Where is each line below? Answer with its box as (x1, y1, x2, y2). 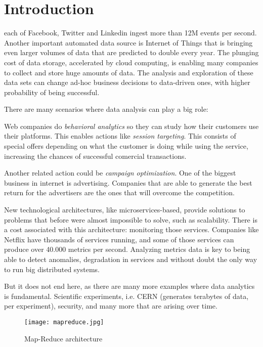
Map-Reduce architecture (24, 333, 103, 343)
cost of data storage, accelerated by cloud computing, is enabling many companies (4, 57, 258, 67)
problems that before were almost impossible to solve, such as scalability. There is (4, 214, 257, 225)
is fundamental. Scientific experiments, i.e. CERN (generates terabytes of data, (4, 290, 249, 301)
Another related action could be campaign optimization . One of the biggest (4, 167, 236, 178)
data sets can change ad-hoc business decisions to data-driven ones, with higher (4, 77, 250, 88)
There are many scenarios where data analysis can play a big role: (4, 104, 208, 114)
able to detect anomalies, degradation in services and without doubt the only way (4, 254, 257, 264)
